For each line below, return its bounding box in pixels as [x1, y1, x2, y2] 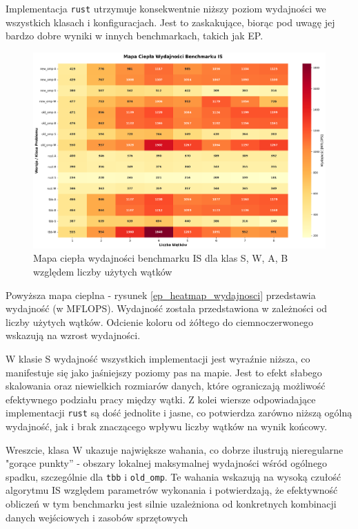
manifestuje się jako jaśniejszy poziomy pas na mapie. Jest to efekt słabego [6, 365, 322, 379]
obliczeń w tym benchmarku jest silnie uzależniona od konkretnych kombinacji [6, 496, 337, 510]
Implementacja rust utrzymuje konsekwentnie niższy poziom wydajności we [6, 1, 326, 15]
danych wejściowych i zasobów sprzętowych [6, 510, 188, 524]
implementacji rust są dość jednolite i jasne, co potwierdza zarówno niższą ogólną [6, 405, 352, 420]
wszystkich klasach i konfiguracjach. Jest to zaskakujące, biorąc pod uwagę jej [6, 15, 335, 29]
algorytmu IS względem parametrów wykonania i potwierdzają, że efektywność [6, 483, 338, 497]
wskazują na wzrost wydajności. [6, 328, 141, 343]
